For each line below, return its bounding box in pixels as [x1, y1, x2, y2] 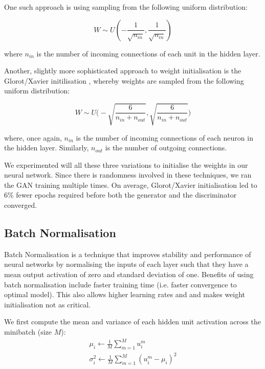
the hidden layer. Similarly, [4, 142, 89, 153]
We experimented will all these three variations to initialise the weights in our [4, 159, 248, 170]
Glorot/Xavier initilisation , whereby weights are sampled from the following [4, 75, 244, 86]
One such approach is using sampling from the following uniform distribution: [4, 2, 248, 12]
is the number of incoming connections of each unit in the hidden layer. [36, 48, 260, 59]
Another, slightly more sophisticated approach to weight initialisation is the [4, 65, 241, 76]
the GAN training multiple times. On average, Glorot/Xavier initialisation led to [4, 179, 257, 190]
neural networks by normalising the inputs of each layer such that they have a [4, 259, 249, 269]
